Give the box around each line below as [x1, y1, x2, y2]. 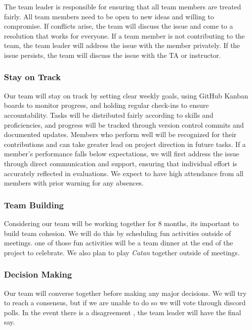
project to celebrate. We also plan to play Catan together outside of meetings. [4, 247, 240, 257]
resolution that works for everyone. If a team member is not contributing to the [4, 30, 245, 41]
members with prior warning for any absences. [4, 178, 144, 188]
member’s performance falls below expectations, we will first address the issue [4, 148, 239, 159]
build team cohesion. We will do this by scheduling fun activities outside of [4, 228, 231, 238]
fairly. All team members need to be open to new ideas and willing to [4, 11, 214, 21]
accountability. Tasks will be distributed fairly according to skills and [4, 109, 213, 120]
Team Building [4, 198, 64, 211]
